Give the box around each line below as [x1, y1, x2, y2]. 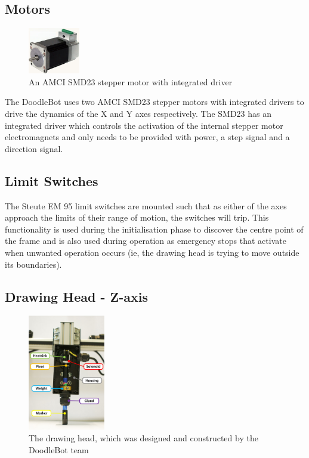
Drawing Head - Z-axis [5, 287, 149, 305]
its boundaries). [5, 258, 62, 270]
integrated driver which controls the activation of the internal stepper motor [5, 119, 283, 131]
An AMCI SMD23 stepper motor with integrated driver [29, 75, 233, 88]
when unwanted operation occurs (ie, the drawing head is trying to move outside [5, 246, 299, 258]
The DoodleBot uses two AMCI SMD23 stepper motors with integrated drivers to [5, 95, 304, 108]
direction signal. [5, 142, 63, 154]
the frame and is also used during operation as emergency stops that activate [5, 234, 286, 247]
